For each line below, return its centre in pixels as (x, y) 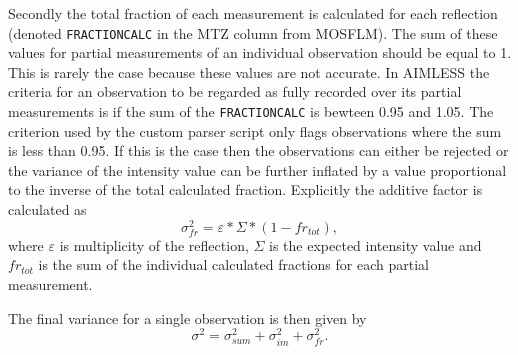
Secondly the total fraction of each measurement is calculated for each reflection (253, 13)
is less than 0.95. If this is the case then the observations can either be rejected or (258, 150)
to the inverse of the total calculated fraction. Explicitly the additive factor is (245, 189)
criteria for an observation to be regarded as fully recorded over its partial (235, 91)
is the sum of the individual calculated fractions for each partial (233, 264)
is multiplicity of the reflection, (154, 244)
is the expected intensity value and (375, 244)
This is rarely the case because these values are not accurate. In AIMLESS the (249, 71)
